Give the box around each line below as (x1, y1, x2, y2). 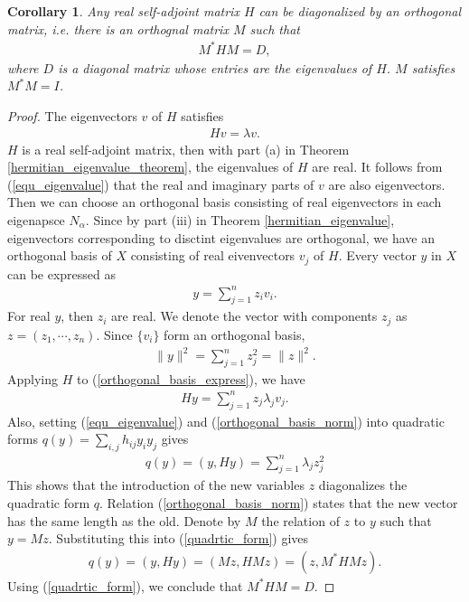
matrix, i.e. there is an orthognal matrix (7, 19, 229, 38)
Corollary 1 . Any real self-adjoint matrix (7, 2, 239, 20)
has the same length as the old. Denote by (7, 511, 241, 530)
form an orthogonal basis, (164, 325, 305, 343)
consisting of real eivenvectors (130, 246, 295, 265)
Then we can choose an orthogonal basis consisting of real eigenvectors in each (7, 193, 442, 212)
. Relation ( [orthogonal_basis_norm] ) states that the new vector (99, 494, 458, 513)
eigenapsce (7, 210, 65, 229)
